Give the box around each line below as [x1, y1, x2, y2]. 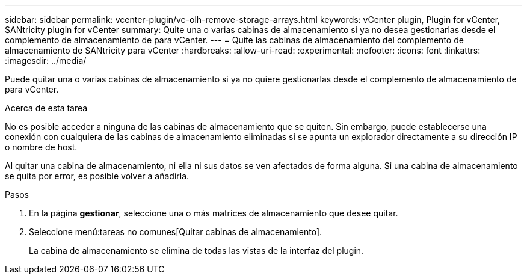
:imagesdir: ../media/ [5, 55, 87, 66]
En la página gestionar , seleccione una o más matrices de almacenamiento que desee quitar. [29, 208, 398, 218]
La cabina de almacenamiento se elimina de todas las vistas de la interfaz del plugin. [29, 245, 364, 256]
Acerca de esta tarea [5, 103, 88, 113]
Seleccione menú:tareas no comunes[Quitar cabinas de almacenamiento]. [29, 227, 322, 237]
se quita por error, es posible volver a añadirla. [5, 171, 190, 181]
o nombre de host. [5, 142, 78, 152]
